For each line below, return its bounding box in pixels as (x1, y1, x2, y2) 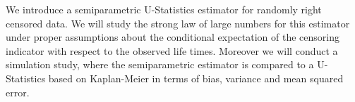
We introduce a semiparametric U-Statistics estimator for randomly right (6, 2, 322, 16)
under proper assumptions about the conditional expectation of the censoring (6, 30, 340, 44)
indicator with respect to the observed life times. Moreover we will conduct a (6, 43, 338, 58)
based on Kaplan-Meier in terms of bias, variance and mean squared (48, 70, 344, 85)
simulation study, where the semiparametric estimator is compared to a (6, 57, 314, 72)
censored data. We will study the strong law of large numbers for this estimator (6, 15, 350, 30)
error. (6, 84, 30, 99)
